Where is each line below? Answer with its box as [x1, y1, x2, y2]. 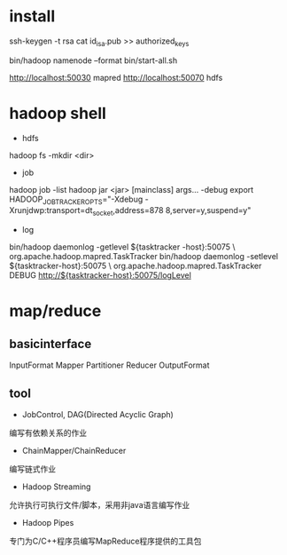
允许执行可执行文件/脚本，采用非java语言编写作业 [9, 500, 190, 511]
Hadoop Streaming [21, 481, 91, 492]
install [9, 6, 56, 27]
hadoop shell [9, 103, 106, 123]
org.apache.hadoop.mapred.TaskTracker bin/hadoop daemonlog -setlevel [9, 251, 279, 262]
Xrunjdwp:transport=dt [9, 205, 93, 216]
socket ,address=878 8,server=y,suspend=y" [92, 205, 252, 218]
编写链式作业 [9, 464, 56, 474]
